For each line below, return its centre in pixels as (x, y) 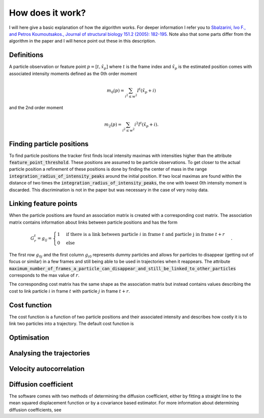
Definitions (26, 55)
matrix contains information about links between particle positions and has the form (93, 222)
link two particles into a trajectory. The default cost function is (71, 324)
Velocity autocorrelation (47, 369)
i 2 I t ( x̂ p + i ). (147, 125)
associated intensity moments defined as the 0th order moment (73, 73)
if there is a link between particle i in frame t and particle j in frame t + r (145, 234)
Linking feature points (43, 204)
